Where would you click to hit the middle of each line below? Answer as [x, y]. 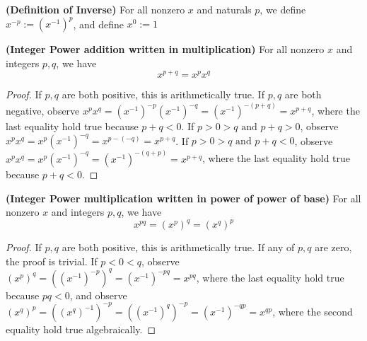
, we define [283, 9]
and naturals [224, 9]
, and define [98, 24]
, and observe [98, 295]
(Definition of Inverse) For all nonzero [95, 9]
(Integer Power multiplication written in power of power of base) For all [183, 198]
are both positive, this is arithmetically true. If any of [178, 247]
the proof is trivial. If [52, 261]
